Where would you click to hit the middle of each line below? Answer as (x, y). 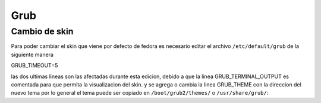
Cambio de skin (42, 31)
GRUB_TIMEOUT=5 (34, 66)
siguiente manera (32, 54)
